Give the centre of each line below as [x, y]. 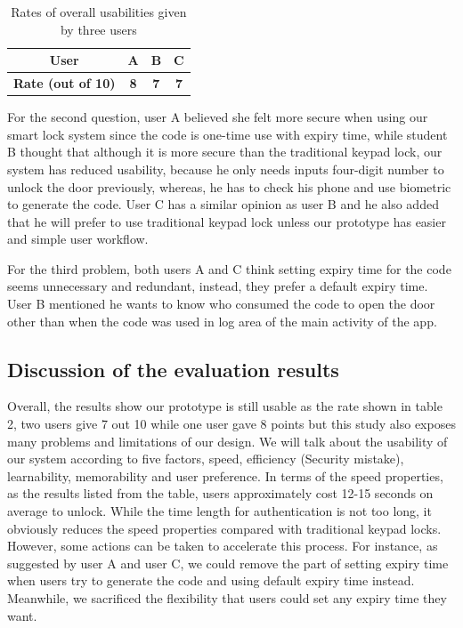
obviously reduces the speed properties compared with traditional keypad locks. [224, 528]
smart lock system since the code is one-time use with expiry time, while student [227, 134]
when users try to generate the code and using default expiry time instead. [211, 580]
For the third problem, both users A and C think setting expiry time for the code [229, 268]
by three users [98, 29]
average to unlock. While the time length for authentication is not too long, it [219, 511]
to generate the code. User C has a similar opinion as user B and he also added [223, 204]
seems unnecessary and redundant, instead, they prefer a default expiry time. [218, 286]
